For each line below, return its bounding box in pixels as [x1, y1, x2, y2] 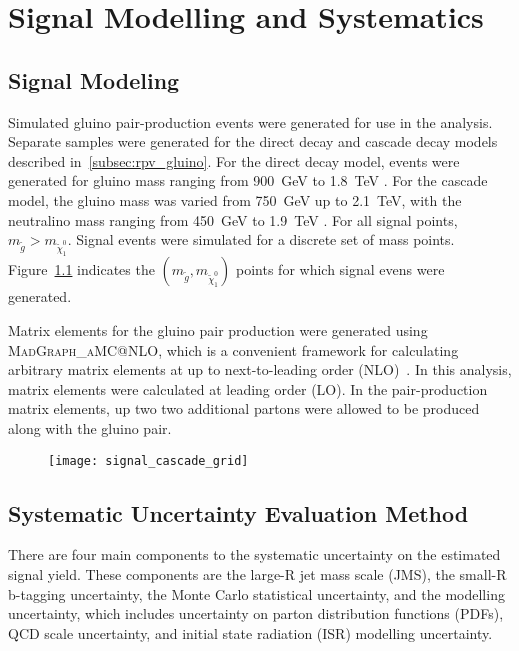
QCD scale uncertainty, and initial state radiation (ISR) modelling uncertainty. [8, 622, 493, 643]
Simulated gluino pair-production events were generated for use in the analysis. [8, 111, 493, 132]
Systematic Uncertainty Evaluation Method [8, 497, 469, 528]
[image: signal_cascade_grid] [48, 453, 249, 468]
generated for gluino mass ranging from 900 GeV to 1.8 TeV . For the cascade [8, 170, 488, 191]
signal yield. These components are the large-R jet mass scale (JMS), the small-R [8, 564, 507, 585]
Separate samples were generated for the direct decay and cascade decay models [8, 131, 498, 152]
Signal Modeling [8, 64, 180, 95]
